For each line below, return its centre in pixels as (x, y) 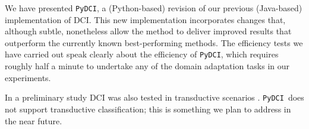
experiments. (28, 77)
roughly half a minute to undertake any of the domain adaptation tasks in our (147, 66)
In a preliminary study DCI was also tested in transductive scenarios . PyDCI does (154, 97)
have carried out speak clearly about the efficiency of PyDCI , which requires (142, 54)
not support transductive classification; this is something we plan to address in (148, 109)
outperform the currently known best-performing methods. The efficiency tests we (154, 42)
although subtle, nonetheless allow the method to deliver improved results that (148, 31)
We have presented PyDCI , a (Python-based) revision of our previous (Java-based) (154, 8)
